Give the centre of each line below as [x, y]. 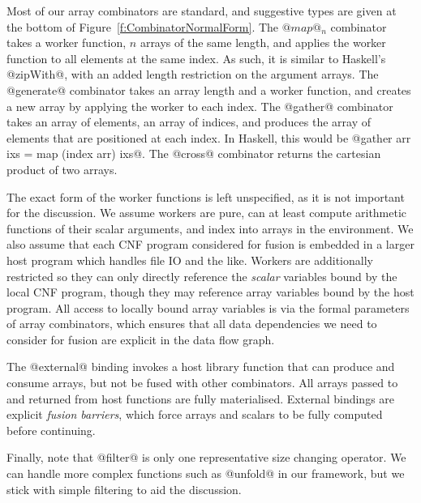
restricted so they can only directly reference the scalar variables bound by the [202, 276]
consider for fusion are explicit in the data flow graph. [141, 339]
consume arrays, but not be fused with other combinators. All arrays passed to [202, 383]
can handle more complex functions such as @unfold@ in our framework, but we [206, 473]
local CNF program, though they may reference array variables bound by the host [210, 292]
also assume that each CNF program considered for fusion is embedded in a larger [210, 244]
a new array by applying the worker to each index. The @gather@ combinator [200, 106]
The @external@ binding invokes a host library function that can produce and [201, 367]
